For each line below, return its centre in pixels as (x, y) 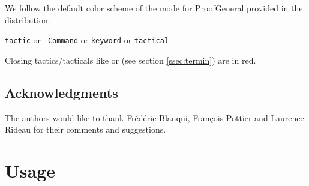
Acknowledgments (61, 92)
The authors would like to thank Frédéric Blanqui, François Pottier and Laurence (154, 117)
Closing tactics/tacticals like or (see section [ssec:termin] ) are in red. (130, 60)
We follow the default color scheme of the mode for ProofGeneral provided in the (154, 8)
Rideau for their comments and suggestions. (85, 129)
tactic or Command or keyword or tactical (87, 40)
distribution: (28, 19)
